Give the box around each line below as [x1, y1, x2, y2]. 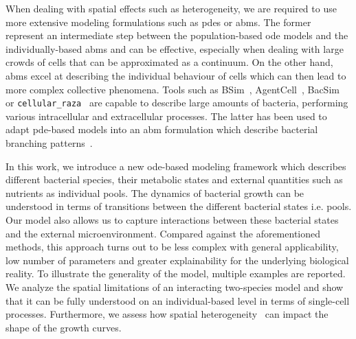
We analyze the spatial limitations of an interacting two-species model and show [5, 279, 344, 294]
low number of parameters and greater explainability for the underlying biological [5, 253, 349, 267]
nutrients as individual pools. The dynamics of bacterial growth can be [5, 185, 304, 200]
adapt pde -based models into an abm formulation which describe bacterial [5, 122, 318, 137]
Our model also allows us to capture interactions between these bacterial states [5, 212, 339, 226]
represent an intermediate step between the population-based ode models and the [5, 28, 348, 43]
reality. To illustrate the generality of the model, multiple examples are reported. [5, 266, 346, 281]
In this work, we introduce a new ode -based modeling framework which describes [5, 159, 346, 173]
